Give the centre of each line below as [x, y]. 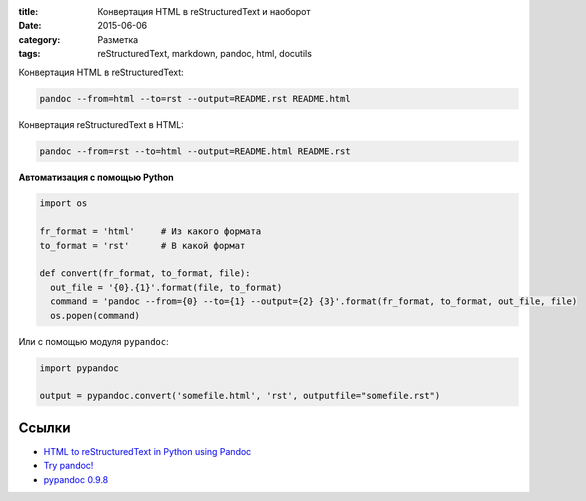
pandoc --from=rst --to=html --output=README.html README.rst [195, 151]
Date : [30, 26]
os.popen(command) [95, 315]
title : [28, 11]
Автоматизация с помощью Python [96, 177]
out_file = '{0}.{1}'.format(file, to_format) [166, 287]
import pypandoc [79, 368]
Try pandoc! [68, 466]
